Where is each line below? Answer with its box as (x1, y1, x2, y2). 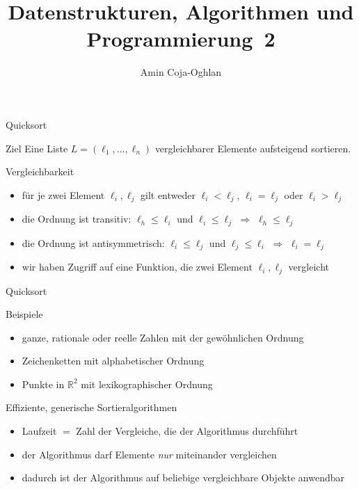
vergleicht (288, 259, 329, 274)
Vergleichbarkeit (6, 164, 74, 179)
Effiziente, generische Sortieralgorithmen (6, 400, 177, 415)
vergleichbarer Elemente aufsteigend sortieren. (154, 141, 351, 155)
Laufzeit (22, 424, 57, 438)
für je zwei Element (22, 187, 105, 202)
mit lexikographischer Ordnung (81, 376, 213, 391)
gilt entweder (140, 187, 196, 202)
